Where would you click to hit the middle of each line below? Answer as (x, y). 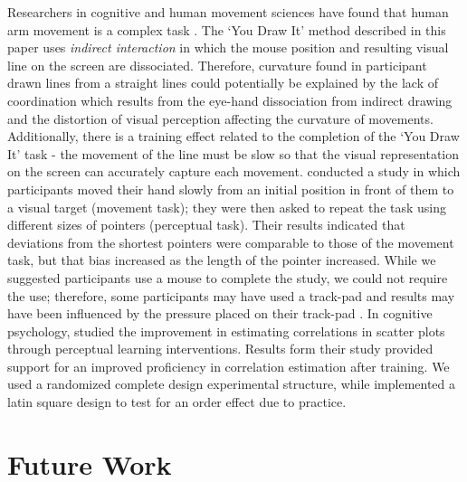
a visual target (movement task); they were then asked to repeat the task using (227, 207)
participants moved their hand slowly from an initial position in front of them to (231, 189)
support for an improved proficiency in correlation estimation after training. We (229, 366)
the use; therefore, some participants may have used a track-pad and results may (231, 295)
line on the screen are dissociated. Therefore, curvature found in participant (217, 65)
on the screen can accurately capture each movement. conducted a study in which (234, 171)
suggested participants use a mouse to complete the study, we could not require (228, 277)
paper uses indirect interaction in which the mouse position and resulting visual (228, 47)
